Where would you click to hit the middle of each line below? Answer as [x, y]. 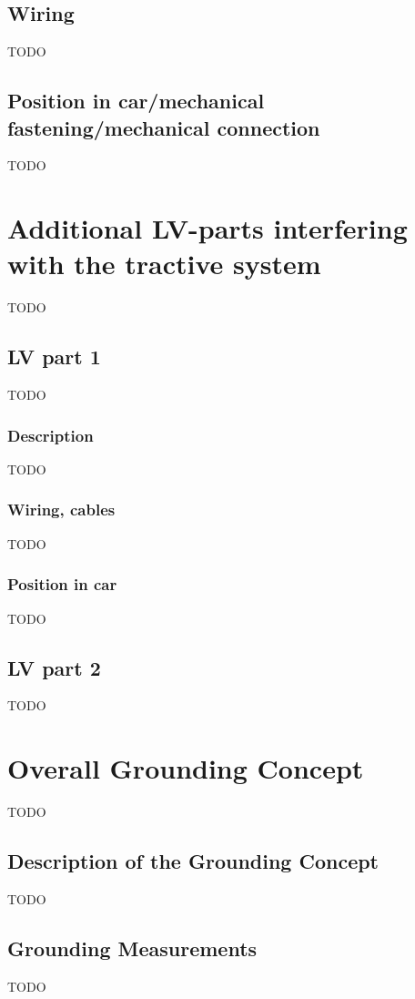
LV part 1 [54, 357]
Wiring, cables [61, 510]
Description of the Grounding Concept [193, 861]
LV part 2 [54, 667]
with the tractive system [164, 264]
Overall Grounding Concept [186, 768]
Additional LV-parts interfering [207, 228]
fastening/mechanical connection [164, 127]
